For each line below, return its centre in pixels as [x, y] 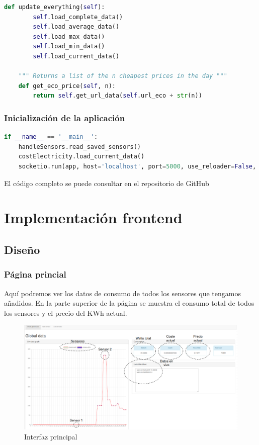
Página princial [35, 274]
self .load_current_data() [76, 56]
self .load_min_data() [69, 47]
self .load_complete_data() [78, 17]
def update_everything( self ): [55, 7]
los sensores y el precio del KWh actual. [66, 313]
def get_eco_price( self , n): [67, 86]
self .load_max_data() [69, 36]
